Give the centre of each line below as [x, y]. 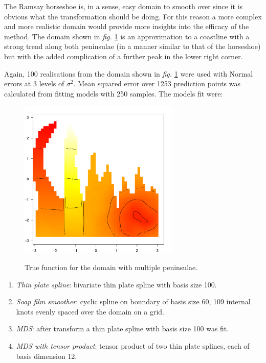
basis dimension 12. [47, 356]
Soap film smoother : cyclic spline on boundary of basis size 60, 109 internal [133, 301]
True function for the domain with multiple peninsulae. [111, 267]
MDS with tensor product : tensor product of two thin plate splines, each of [133, 345]
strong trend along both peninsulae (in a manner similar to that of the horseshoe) [132, 46]
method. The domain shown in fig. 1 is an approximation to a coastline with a [127, 36]
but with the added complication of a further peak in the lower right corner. [124, 56]
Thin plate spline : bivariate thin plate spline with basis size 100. [116, 284]
